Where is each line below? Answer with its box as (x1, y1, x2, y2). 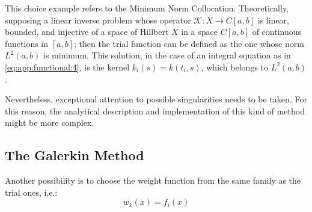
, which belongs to (201, 60, 269, 73)
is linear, (257, 13, 289, 26)
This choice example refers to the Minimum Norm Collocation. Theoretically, (5, 2, 289, 14)
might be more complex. (5, 116, 94, 129)
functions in (5, 37, 49, 49)
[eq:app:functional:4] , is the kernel (5, 60, 130, 73)
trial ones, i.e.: (5, 185, 58, 198)
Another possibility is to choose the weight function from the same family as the (5, 174, 301, 187)
